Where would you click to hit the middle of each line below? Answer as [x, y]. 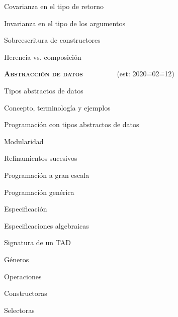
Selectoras [19, 310]
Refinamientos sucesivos [41, 158]
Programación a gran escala [47, 175]
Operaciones [23, 276]
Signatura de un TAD [37, 242]
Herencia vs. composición [43, 57]
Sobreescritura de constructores [52, 40]
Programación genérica [39, 192]
